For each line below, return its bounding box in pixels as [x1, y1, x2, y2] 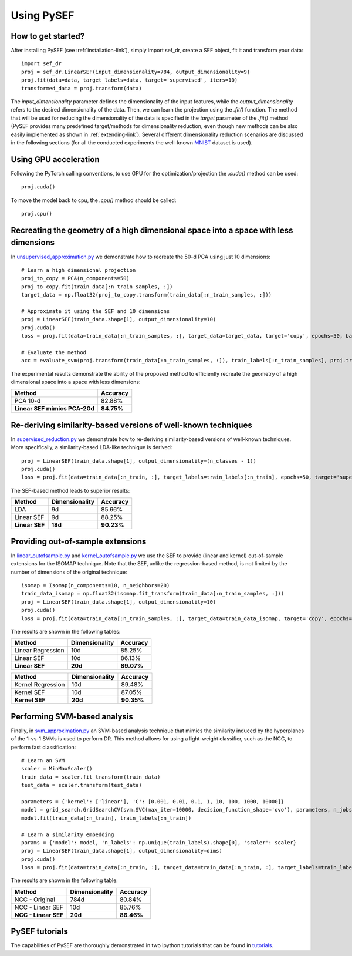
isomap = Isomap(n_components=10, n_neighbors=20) [21, 582, 170, 588]
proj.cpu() [21, 210, 53, 217]
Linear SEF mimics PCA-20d [14, 405, 95, 413]
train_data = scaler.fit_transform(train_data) [21, 773, 161, 780]
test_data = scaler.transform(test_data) [21, 782, 142, 789]
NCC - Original [14, 896, 55, 904]
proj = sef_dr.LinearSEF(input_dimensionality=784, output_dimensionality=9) [21, 68, 251, 75]
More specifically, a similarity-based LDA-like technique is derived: [11, 444, 172, 451]
